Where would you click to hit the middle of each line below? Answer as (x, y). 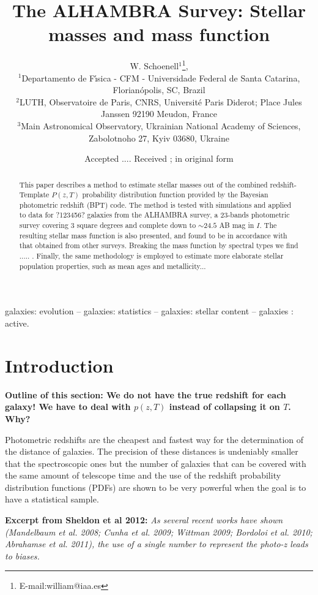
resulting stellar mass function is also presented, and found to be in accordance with (153, 235)
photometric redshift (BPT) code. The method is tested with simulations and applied (155, 204)
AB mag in (237, 225)
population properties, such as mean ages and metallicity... (113, 266)
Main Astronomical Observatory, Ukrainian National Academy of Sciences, (161, 125)
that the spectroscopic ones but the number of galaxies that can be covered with (156, 463)
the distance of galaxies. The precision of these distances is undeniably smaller (152, 451)
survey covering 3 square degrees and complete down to (108, 225)
